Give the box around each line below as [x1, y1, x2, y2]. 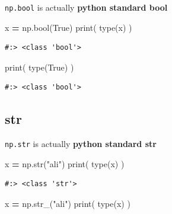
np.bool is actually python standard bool [5, 1, 168, 13]
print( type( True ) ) [5, 60, 74, 73]
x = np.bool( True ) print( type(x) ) [5, 21, 132, 33]
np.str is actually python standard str [5, 138, 157, 150]
